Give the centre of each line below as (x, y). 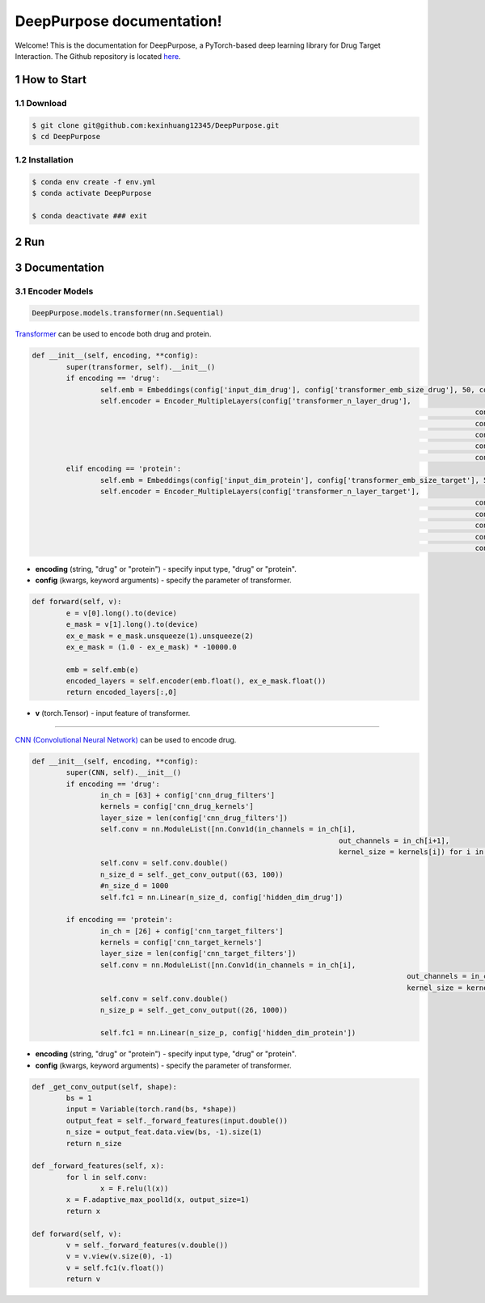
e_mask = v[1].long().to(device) (132, 624)
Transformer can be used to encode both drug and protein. (113, 334)
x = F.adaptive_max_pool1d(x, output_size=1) (158, 1200)
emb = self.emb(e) (102, 670)
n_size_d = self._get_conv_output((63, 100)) (192, 874)
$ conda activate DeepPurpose (92, 193)
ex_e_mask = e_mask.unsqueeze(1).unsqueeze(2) (160, 636)
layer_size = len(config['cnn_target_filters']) (198, 954)
